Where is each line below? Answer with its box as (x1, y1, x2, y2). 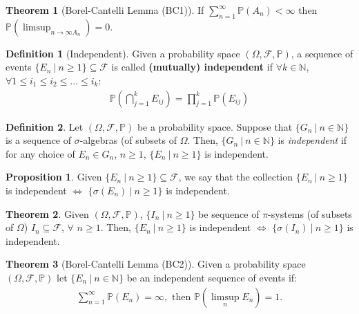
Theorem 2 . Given (6, 206, 89, 221)
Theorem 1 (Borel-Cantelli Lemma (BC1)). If (6, 3, 204, 17)
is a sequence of (6, 133, 72, 147)
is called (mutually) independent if (111, 59, 273, 74)
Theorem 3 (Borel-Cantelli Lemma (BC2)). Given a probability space (6, 257, 306, 271)
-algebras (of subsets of (79, 133, 177, 147)
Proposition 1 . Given (6, 169, 102, 184)
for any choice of (6, 146, 75, 160)
